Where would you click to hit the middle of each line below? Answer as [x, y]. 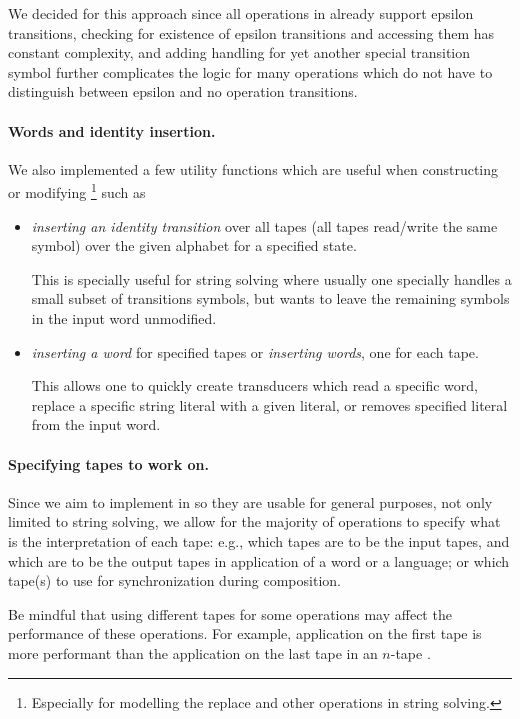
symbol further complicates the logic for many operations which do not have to [250, 71]
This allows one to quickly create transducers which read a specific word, [255, 385]
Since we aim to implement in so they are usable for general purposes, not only [250, 501]
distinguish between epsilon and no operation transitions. [183, 91]
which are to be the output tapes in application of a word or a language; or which [259, 560]
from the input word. [96, 424]
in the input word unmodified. [124, 317]
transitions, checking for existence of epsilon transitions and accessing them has [251, 32]
